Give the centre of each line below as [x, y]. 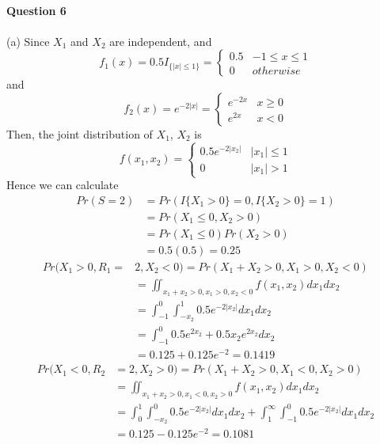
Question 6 [36, 10]
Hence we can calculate [63, 185]
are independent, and [161, 41]
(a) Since [28, 41]
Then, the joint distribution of [80, 133]
